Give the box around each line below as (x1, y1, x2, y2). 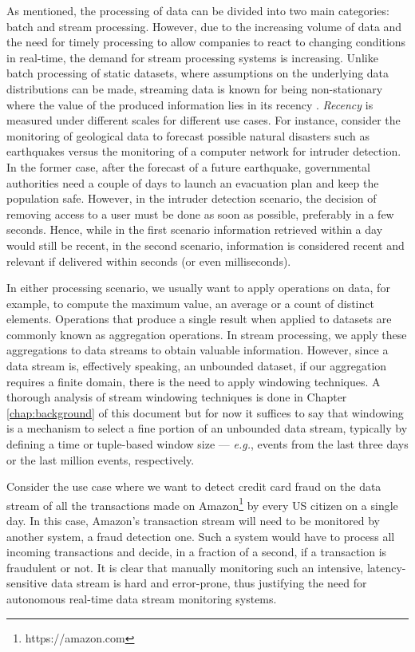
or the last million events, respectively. (6, 451, 195, 468)
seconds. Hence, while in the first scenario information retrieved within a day (6, 221, 383, 238)
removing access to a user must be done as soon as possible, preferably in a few (6, 205, 394, 222)
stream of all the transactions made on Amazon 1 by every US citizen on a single (6, 494, 398, 513)
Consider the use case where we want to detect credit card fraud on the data (6, 478, 381, 495)
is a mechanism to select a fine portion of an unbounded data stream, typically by (6, 420, 408, 437)
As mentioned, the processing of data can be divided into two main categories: (6, 2, 389, 18)
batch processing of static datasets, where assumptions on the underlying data (6, 65, 389, 81)
